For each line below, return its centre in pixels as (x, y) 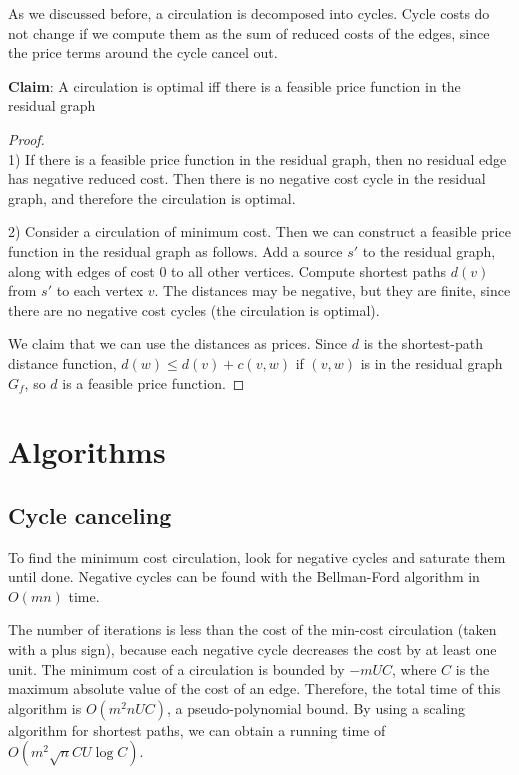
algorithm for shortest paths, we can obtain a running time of (197, 729)
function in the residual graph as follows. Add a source (175, 250)
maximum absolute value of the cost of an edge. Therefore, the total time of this (254, 688)
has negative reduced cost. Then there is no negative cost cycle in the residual (247, 178)
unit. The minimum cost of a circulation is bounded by (176, 668)
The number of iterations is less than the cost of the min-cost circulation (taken (252, 629)
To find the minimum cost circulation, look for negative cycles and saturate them (257, 556)
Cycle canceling (90, 514)
